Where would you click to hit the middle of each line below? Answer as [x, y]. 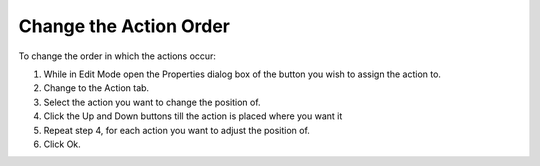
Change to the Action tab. [96, 88]
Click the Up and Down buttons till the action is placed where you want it [193, 116]
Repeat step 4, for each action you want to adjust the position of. [176, 130]
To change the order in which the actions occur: [117, 56]
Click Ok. [62, 144]
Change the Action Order [124, 26]
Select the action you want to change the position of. [152, 102]
